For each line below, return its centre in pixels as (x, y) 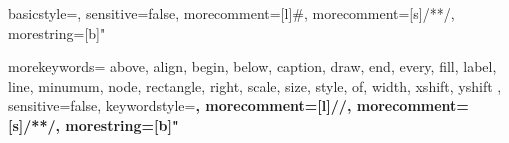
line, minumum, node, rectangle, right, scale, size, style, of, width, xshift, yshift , (255, 85)
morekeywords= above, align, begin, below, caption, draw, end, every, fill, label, (252, 66)
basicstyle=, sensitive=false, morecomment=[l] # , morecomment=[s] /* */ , (231, 13)
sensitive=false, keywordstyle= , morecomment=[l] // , (180, 105)
